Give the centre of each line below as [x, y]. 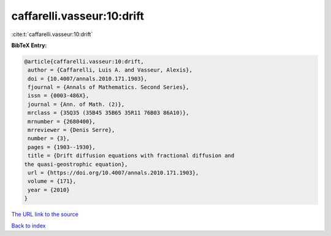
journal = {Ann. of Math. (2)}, [76, 104]
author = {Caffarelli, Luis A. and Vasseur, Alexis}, [110, 70]
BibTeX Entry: [29, 45]
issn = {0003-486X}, [59, 96]
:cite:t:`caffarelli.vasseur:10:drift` [52, 34]
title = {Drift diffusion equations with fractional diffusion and [131, 156]
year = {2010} [49, 190]
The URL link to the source [45, 215]
